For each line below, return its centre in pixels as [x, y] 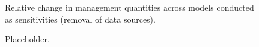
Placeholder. [27, 39]
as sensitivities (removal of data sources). [80, 19]
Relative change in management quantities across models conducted [129, 7]
